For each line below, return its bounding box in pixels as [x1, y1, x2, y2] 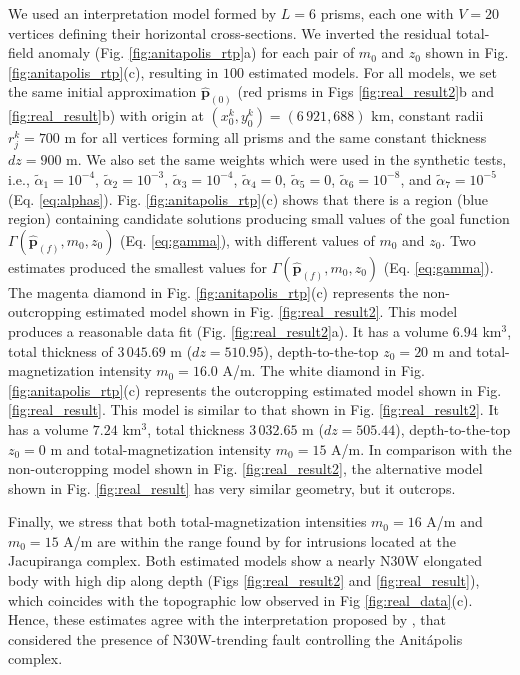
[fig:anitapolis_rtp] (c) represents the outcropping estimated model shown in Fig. [8, 379, 502, 400]
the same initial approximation [8, 81, 197, 102]
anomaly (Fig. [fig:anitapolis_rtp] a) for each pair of [38, 42, 355, 63]
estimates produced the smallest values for [8, 256, 268, 277]
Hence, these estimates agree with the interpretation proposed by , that [8, 609, 446, 630]
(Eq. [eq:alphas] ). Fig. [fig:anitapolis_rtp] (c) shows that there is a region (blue [8, 188, 489, 209]
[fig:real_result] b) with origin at [8, 105, 204, 126]
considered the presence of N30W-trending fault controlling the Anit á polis [8, 628, 463, 649]
